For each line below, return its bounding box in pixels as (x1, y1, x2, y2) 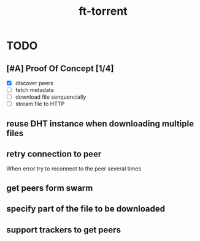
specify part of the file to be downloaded (6, 204, 166, 214)
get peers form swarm (6, 183, 93, 193)
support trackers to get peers (6, 224, 121, 235)
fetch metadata (15, 86, 54, 94)
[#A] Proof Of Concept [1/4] (6, 63, 114, 74)
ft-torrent (79, 4, 128, 18)
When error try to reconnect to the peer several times (6, 165, 142, 172)
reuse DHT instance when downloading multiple (6, 118, 194, 129)
